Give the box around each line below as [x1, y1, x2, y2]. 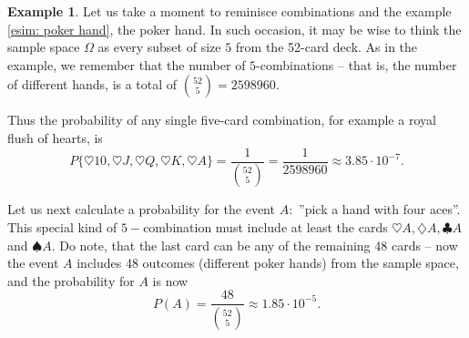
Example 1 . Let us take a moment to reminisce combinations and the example [7, 2, 452, 20]
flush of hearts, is [7, 128, 103, 147]
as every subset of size [97, 37, 221, 56]
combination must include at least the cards [143, 218, 388, 237]
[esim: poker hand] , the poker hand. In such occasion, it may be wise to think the [7, 19, 462, 38]
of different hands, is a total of [7, 75, 178, 94]
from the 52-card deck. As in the [235, 37, 418, 56]
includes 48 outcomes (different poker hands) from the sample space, [76, 253, 459, 272]
